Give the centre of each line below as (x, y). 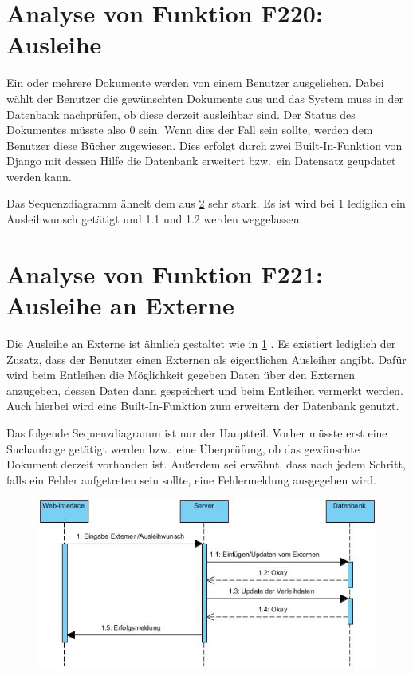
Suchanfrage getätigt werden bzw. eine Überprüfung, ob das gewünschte (183, 448)
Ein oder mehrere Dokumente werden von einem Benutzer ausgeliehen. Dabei (195, 83)
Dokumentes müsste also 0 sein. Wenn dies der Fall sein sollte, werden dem (190, 130)
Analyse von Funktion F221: (165, 273)
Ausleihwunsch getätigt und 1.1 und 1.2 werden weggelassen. (155, 219)
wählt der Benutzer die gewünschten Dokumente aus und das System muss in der (205, 98)
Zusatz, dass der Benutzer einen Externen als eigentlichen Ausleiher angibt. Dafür (206, 359)
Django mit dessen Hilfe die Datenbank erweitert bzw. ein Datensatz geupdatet (201, 161)
